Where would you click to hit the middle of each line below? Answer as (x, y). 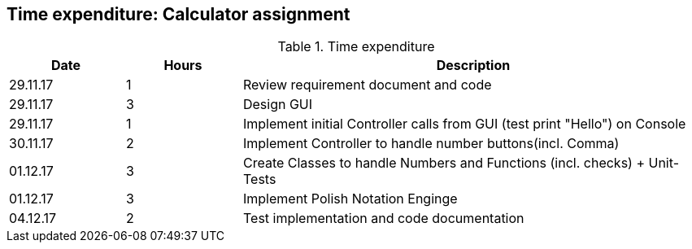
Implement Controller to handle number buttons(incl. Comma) (431, 144)
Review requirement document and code (367, 85)
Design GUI (278, 105)
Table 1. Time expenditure (356, 47)
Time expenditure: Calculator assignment (178, 14)
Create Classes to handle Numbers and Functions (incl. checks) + (444, 163)
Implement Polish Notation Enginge (350, 199)
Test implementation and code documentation (383, 218)
